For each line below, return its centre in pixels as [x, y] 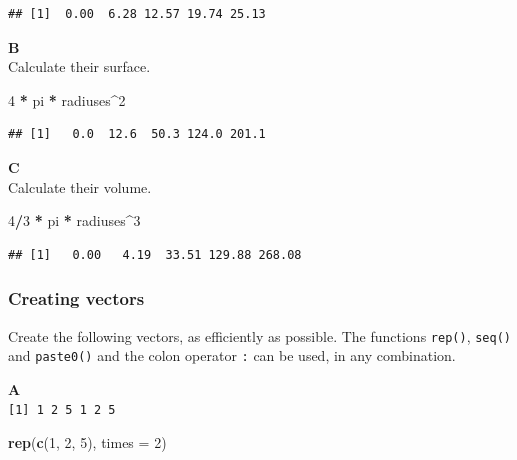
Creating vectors [76, 298]
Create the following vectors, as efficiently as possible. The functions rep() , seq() [259, 335]
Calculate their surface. [79, 66]
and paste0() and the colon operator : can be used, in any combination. [232, 355]
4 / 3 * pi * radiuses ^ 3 [74, 220]
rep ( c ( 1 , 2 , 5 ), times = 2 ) [87, 442]
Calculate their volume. [80, 186]
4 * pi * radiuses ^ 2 [67, 99]
